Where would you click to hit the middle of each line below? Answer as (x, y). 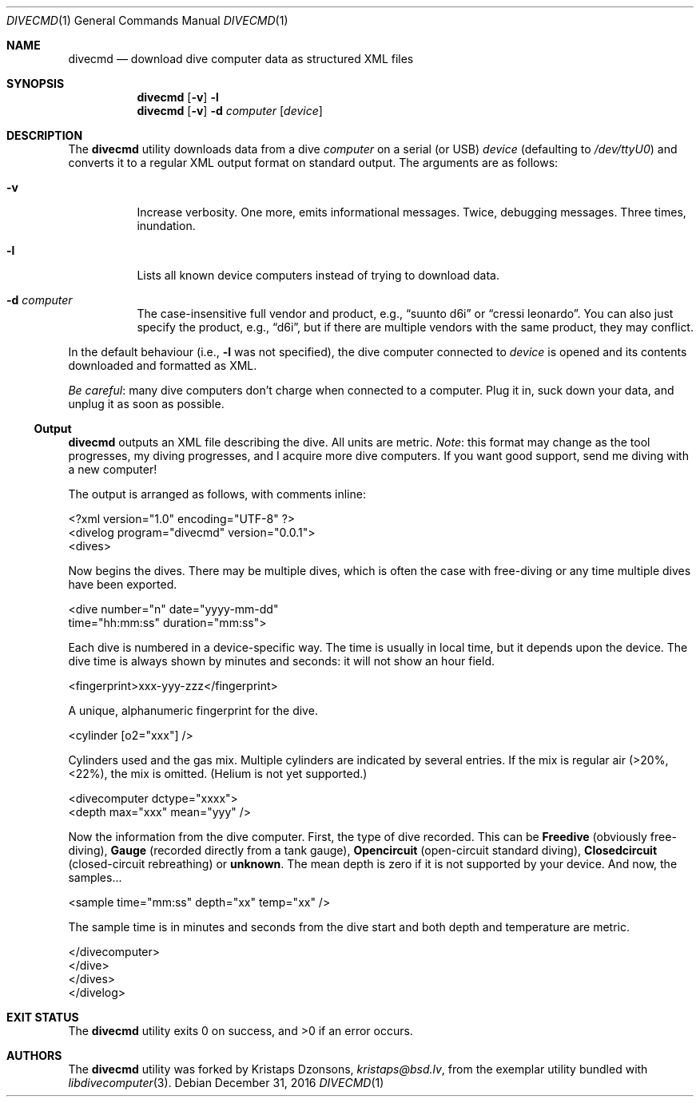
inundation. (166, 226)
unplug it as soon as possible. (146, 404)
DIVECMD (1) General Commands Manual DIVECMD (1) (147, 20)
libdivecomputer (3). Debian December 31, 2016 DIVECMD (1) (226, 1083)
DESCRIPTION (45, 135)
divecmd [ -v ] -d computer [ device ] (230, 111)
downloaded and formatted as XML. (163, 365)
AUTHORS (34, 1055)
